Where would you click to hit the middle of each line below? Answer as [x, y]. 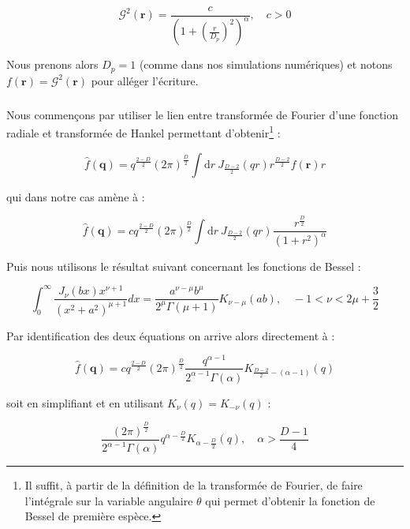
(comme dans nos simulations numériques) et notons [266, 64]
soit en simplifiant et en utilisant [85, 402]
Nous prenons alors [52, 64]
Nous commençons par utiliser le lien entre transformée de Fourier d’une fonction [202, 114]
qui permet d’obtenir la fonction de [290, 500]
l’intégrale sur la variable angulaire [109, 500]
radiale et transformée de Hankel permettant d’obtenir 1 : [143, 132]
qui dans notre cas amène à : [76, 196]
